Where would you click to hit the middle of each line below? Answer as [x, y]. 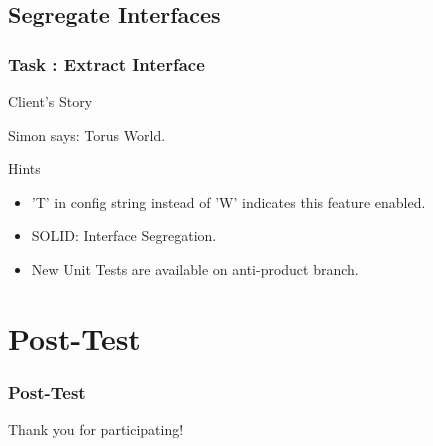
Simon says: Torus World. [87, 134]
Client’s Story [50, 101]
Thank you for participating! [96, 429]
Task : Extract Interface [106, 63]
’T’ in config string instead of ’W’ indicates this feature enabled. [228, 201]
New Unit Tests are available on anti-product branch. [195, 268]
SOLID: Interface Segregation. [124, 235]
